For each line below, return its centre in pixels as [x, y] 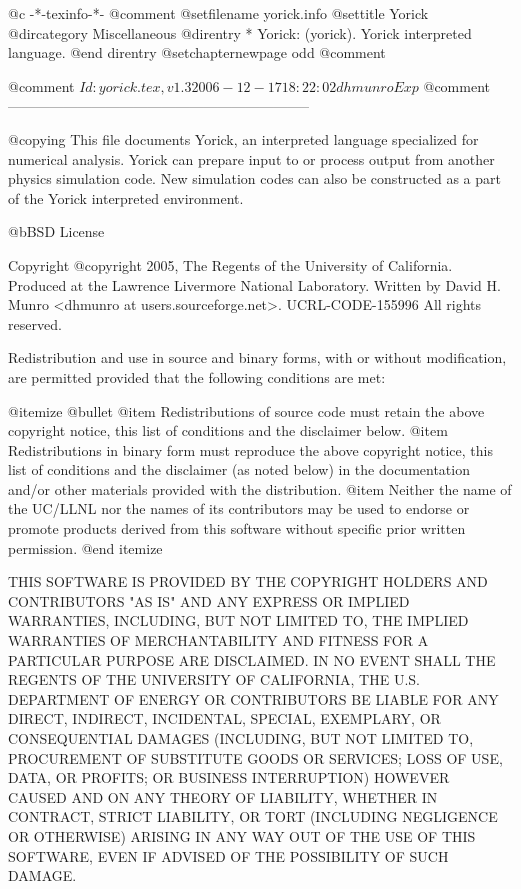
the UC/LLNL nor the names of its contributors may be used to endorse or [239, 508]
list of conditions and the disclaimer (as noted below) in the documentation [239, 469]
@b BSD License [56, 231]
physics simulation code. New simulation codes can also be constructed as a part [254, 178]
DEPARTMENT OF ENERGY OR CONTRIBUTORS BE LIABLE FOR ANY [253, 698]
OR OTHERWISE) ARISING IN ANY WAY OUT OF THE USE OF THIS [242, 835]
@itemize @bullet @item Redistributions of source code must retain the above [246, 410]
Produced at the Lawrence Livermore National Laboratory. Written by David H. [254, 284]
